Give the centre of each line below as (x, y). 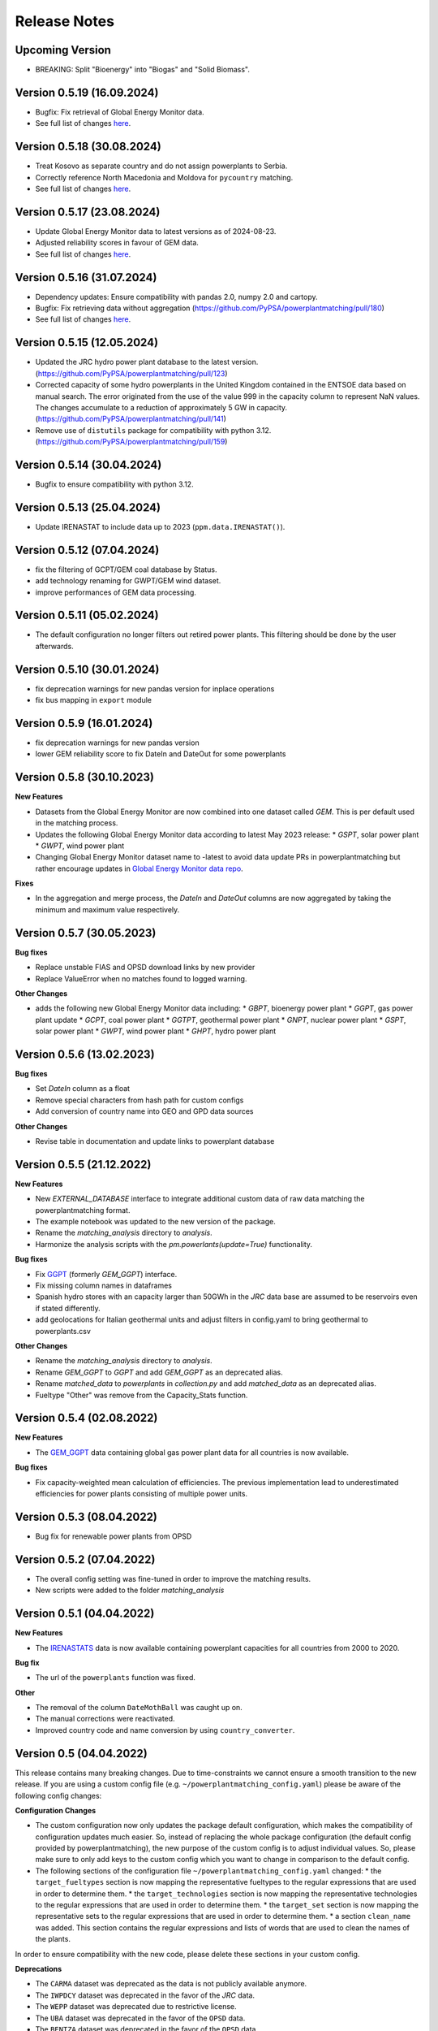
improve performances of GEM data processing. (116, 592)
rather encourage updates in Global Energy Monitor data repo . (139, 868)
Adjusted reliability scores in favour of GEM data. (117, 243)
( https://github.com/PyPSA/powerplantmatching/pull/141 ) (131, 419)
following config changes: (58, 1795)
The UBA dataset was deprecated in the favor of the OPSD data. (140, 2018)
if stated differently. (68, 1308)
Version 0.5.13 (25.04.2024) (88, 507)
